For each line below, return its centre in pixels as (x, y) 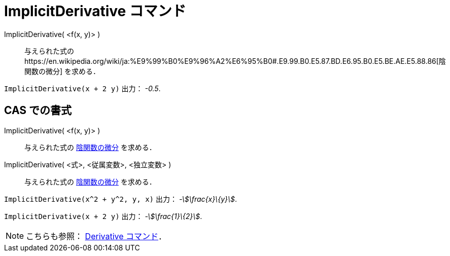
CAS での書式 (38, 111)
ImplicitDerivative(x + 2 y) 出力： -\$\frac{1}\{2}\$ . (103, 216)
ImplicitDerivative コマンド (95, 11)
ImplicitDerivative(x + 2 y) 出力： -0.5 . (82, 88)
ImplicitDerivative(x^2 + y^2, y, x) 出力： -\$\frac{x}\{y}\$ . (121, 199)
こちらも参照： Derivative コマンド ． (96, 236)
